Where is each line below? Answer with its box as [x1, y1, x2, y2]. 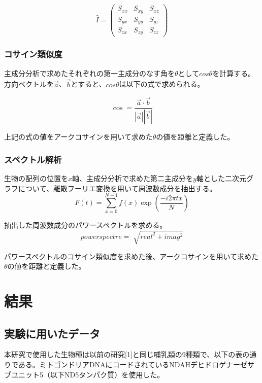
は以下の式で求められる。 [119, 79, 205, 89]
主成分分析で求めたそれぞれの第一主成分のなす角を [4, 67, 175, 78]
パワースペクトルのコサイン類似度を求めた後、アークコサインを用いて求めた [4, 251, 259, 261]
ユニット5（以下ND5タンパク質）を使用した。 [11, 369, 165, 379]
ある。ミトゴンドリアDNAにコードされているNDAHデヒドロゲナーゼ [18, 359, 247, 369]
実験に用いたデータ [4, 325, 100, 341]
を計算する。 [212, 67, 255, 78]
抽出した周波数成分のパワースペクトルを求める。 [4, 220, 167, 230]
